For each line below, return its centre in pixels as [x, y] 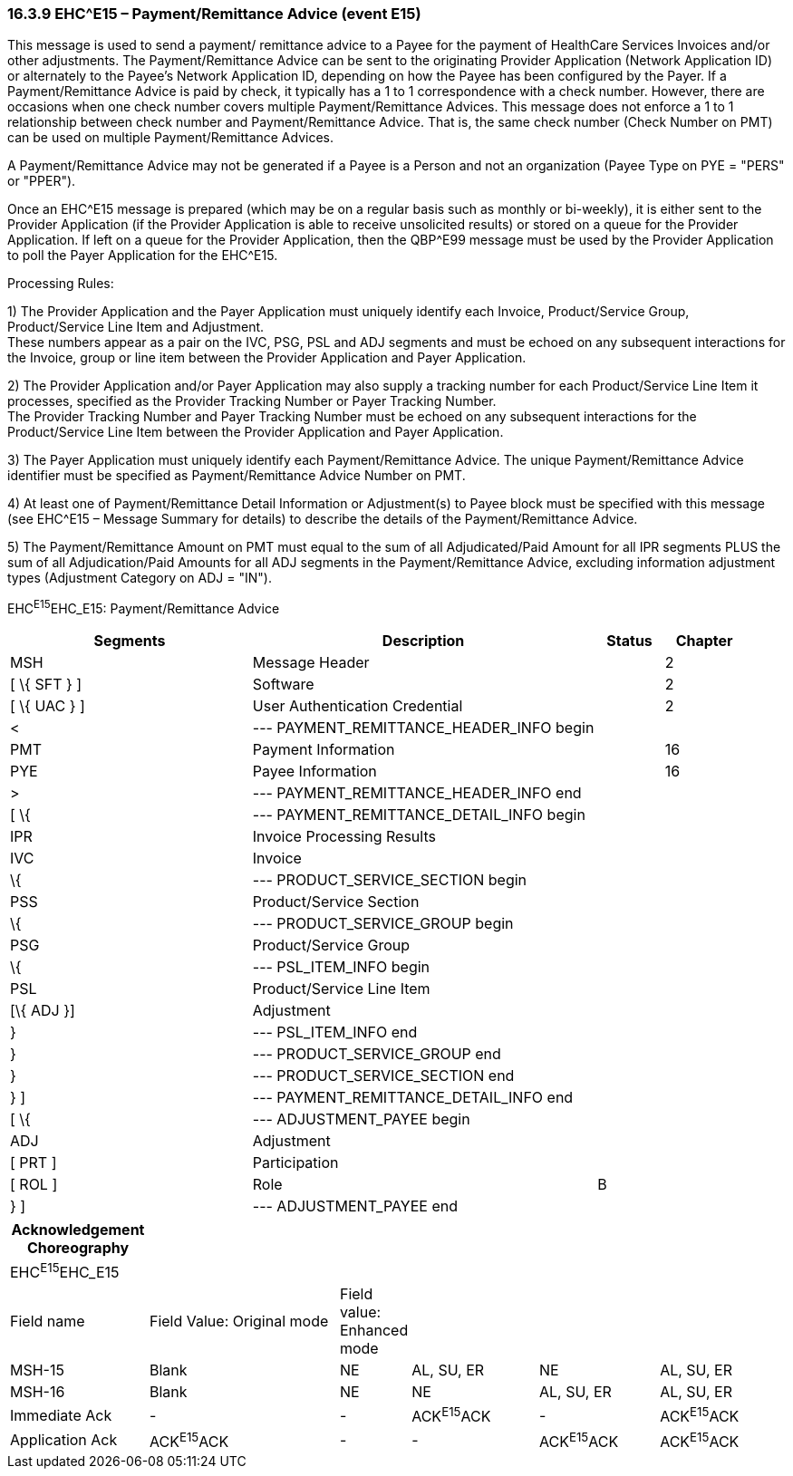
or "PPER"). [42, 181]
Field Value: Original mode [239, 1322]
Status [629, 641]
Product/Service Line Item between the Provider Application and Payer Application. [256, 432]
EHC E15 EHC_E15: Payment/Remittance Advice [144, 608]
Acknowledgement [78, 1230]
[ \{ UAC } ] [48, 706]
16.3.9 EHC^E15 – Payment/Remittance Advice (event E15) [214, 14]
